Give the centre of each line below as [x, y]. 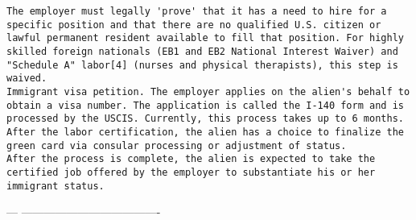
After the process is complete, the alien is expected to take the [191, 159]
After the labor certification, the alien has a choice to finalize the [205, 132]
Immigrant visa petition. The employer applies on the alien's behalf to [208, 91]
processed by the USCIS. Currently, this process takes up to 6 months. [205, 119]
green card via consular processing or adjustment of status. [177, 145]
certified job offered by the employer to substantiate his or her [191, 172]
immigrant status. [56, 186]
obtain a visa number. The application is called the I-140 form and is [205, 105]
